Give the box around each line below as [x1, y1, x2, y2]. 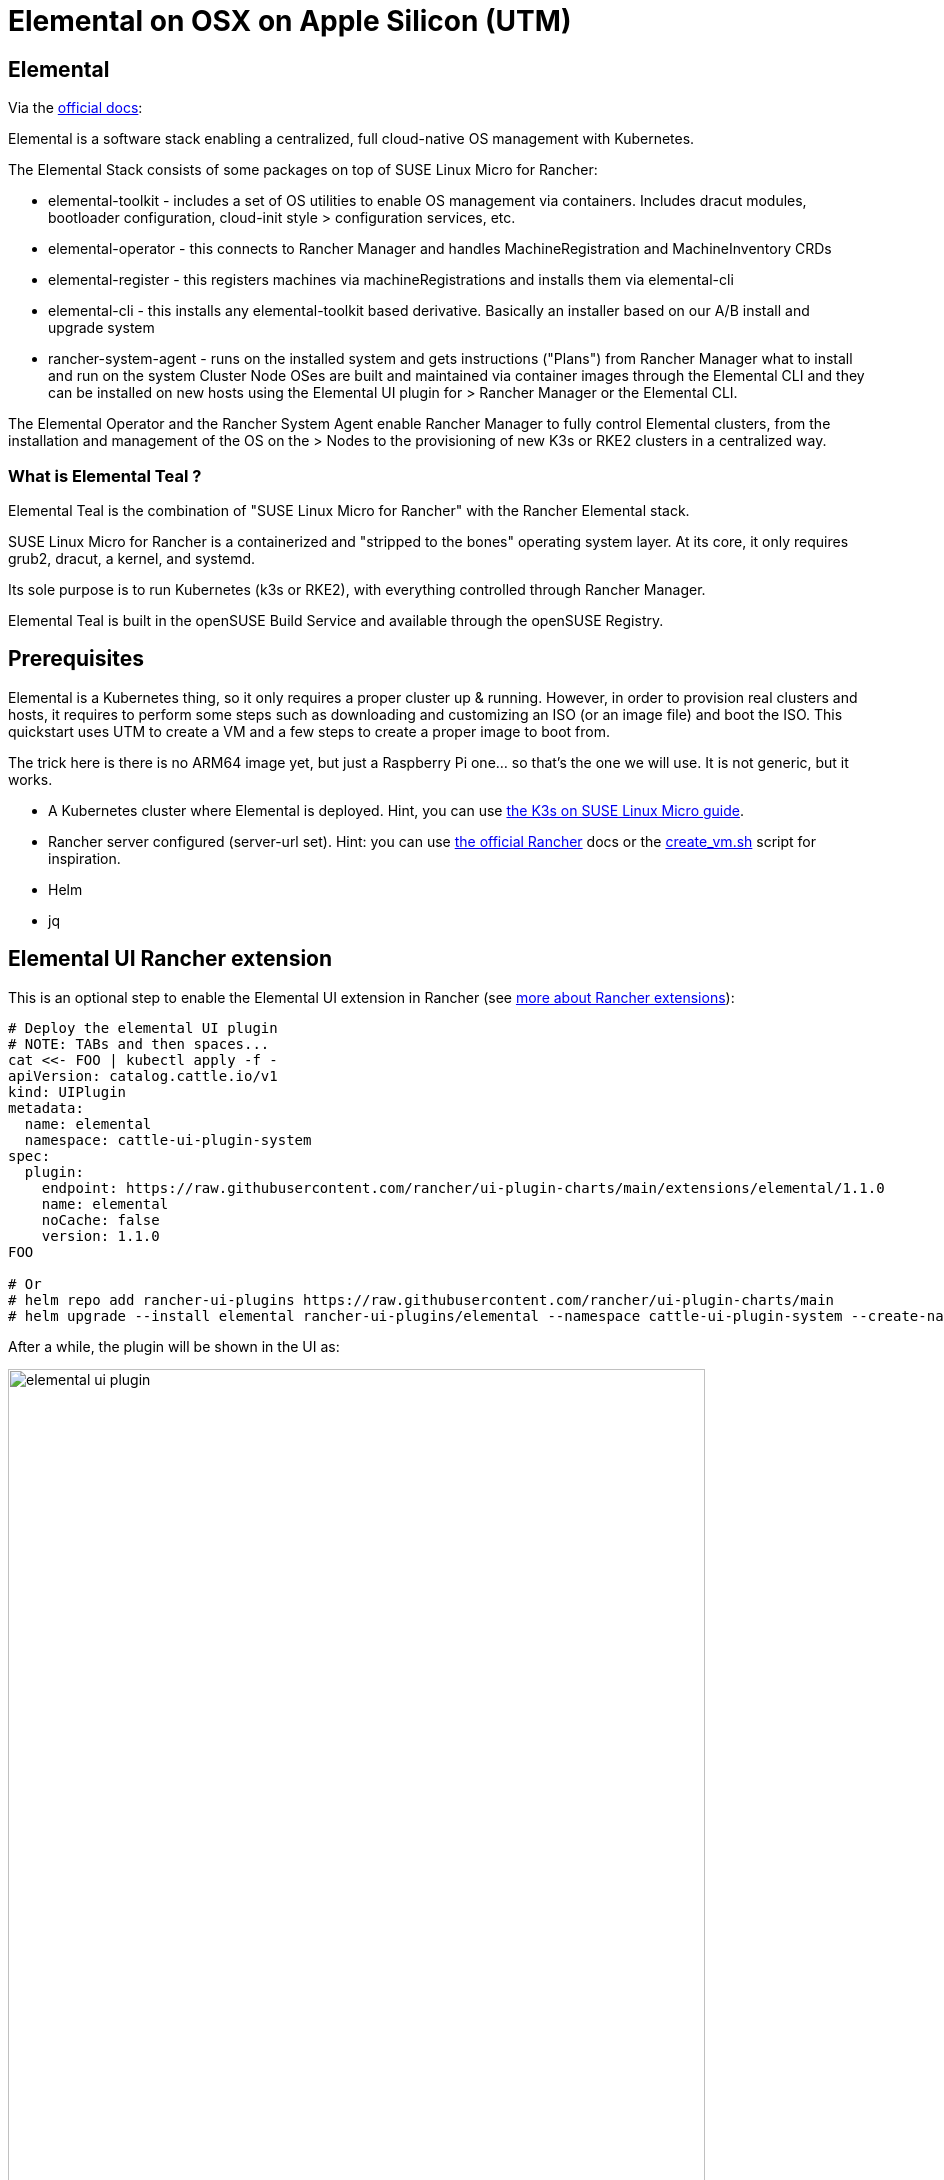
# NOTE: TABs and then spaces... [8, 1035, 270, 1052]
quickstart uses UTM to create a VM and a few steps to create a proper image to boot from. [8, 722, 611, 740]
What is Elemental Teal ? [8, 465, 202, 486]
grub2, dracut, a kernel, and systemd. [8, 549, 256, 567]
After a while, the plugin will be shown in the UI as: [8, 1337, 340, 1355]
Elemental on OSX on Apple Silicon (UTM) [8, 4, 572, 38]
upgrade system [48, 319, 155, 337]
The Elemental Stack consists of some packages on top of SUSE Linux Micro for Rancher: [8, 161, 598, 179]
